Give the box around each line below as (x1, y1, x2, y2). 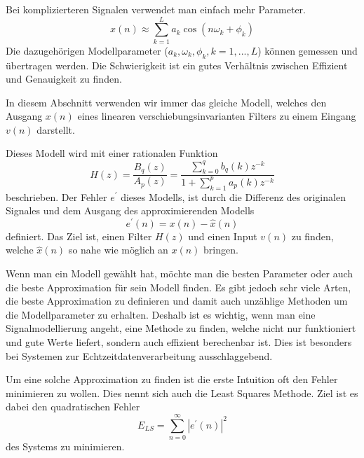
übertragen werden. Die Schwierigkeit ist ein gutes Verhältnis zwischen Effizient (6, 57, 348, 72)
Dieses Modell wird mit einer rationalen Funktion (6, 146, 218, 160)
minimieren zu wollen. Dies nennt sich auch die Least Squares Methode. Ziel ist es (6, 385, 358, 400)
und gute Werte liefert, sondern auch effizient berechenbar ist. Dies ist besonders (6, 334, 352, 349)
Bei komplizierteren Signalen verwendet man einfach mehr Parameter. (6, 2, 306, 16)
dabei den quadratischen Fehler (6, 399, 140, 414)
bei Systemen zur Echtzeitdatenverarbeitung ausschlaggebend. (6, 348, 273, 363)
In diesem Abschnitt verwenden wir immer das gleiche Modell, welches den (6, 95, 327, 109)
